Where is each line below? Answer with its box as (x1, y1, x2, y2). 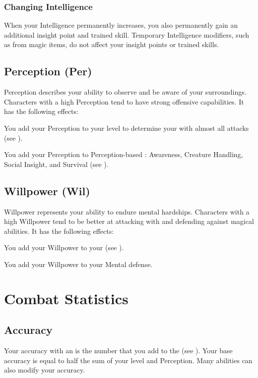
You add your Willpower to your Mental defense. (4, 259, 153, 269)
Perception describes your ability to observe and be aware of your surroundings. (4, 87, 247, 97)
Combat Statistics (4, 288, 129, 308)
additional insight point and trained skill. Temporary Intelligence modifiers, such (4, 29, 250, 40)
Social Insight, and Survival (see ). (4, 159, 109, 169)
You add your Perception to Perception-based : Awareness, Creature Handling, (4, 149, 243, 160)
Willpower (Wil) (4, 183, 90, 198)
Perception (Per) (4, 63, 92, 79)
